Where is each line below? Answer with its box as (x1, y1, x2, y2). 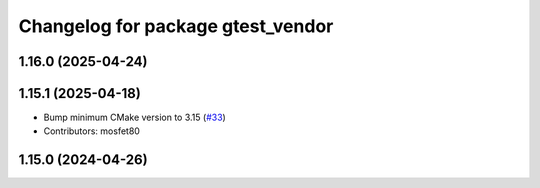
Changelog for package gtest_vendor (18, 15, 334, 37)
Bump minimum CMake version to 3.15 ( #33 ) (43, 111, 227, 124)
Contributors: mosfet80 (43, 125, 140, 137)
